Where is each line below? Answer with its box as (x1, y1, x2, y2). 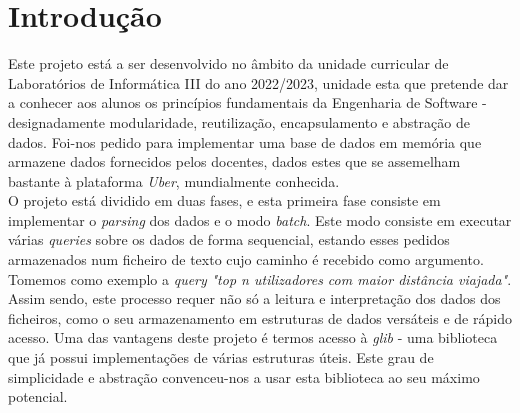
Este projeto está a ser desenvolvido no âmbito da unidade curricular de (8, 53, 449, 74)
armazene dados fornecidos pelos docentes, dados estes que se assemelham (8, 151, 461, 172)
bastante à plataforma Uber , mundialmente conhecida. (8, 170, 340, 191)
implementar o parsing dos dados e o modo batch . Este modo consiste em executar (8, 209, 512, 230)
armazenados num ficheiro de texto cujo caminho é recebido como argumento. (8, 249, 484, 270)
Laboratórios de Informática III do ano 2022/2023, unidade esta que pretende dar (8, 72, 509, 93)
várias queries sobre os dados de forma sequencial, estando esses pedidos (8, 229, 450, 250)
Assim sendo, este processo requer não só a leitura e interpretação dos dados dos (8, 288, 501, 309)
